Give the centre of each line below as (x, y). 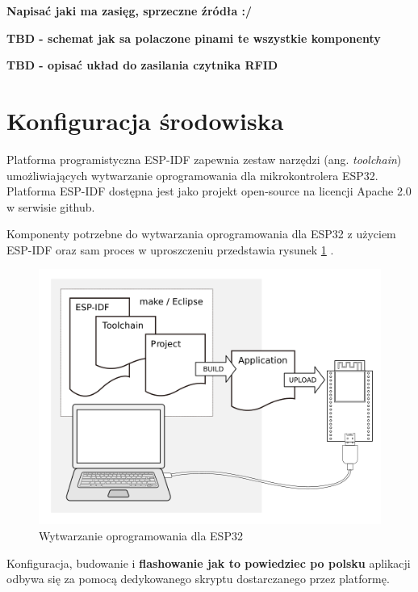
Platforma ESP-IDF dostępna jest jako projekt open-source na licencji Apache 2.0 (209, 191)
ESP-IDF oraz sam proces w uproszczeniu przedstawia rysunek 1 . (170, 249)
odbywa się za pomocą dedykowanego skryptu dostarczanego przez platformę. (198, 579)
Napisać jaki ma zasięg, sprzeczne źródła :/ (130, 10)
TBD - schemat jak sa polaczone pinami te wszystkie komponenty (194, 38)
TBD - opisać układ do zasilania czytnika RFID (142, 65)
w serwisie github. (51, 206)
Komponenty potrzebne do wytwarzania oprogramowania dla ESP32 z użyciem (201, 234)
